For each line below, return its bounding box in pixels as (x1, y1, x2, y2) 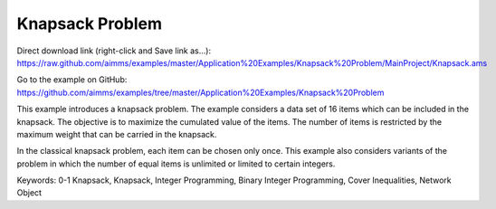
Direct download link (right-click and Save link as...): (16, 45, 212, 56)
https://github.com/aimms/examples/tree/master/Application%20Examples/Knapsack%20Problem (16, 87, 385, 98)
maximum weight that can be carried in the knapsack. (16, 128, 217, 139)
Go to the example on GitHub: (16, 74, 128, 85)
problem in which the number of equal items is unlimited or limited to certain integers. (16, 158, 336, 169)
